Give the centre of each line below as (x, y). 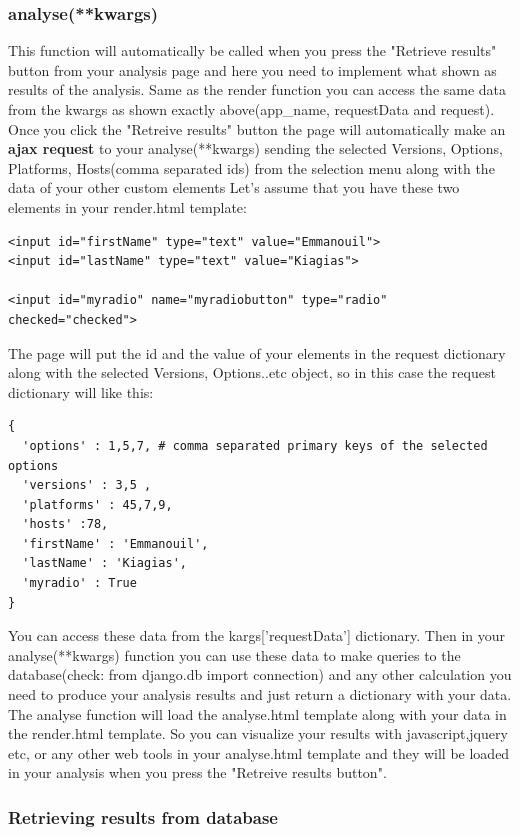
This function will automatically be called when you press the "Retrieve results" (252, 50)
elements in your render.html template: (127, 206)
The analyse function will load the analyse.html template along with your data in (257, 713)
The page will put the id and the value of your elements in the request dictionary (257, 352)
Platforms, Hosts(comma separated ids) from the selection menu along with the (251, 167)
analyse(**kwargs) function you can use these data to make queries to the (234, 654)
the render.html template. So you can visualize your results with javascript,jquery (258, 733)
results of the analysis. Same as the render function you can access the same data (257, 89)
